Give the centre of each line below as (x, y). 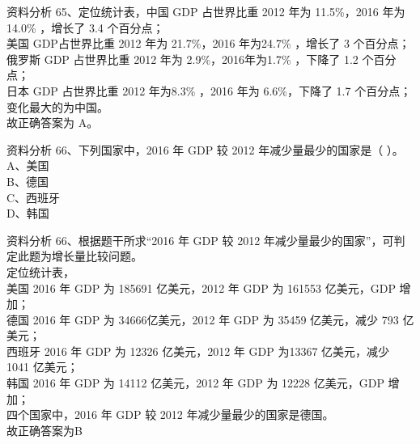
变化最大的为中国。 (57, 106)
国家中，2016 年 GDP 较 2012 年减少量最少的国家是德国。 (181, 414)
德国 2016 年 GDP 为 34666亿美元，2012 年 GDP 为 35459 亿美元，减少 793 (203, 319)
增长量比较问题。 (97, 256)
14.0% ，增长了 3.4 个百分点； (85, 27)
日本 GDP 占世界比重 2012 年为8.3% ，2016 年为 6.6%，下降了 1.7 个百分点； (209, 90)
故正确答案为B (45, 430)
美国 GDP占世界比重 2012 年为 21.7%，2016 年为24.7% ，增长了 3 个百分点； (208, 43)
